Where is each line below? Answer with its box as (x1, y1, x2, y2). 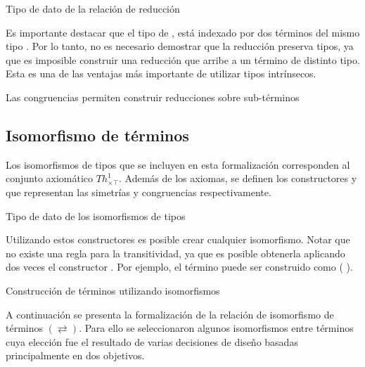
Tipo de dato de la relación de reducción (6, 1, 180, 15)
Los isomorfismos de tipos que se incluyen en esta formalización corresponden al (6, 157, 350, 172)
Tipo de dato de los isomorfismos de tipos (6, 208, 186, 223)
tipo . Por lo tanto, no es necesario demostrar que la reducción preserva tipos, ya (6, 39, 354, 53)
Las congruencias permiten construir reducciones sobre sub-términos (6, 89, 300, 104)
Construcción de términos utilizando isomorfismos (6, 283, 220, 297)
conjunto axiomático (6, 171, 94, 186)
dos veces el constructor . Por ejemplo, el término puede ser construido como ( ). (6, 259, 353, 274)
